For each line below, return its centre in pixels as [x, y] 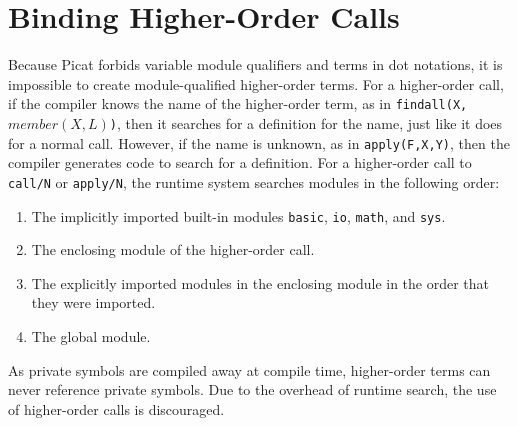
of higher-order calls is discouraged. [116, 408]
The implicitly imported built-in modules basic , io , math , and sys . [238, 215]
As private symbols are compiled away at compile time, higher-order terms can [249, 369]
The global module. [91, 335]
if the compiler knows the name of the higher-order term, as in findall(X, [238, 103]
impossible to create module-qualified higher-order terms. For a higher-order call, [256, 83]
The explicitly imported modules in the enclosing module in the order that [260, 282]
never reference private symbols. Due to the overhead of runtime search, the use [252, 389]
